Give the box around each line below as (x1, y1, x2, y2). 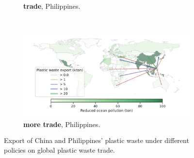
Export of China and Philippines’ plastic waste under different (4, 135, 189, 145)
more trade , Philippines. (23, 119, 100, 129)
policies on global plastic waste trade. (4, 144, 115, 155)
